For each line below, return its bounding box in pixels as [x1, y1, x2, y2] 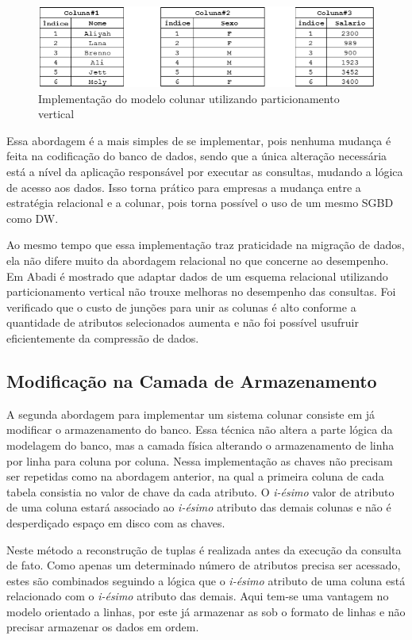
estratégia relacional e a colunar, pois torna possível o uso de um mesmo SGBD [6, 194, 394, 211]
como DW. [6, 209, 59, 226]
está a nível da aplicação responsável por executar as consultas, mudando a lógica [6, 163, 403, 180]
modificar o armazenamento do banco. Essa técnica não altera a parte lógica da [6, 421, 393, 438]
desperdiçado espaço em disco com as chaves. [6, 514, 225, 531]
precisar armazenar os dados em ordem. [6, 619, 199, 635]
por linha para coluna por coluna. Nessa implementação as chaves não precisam [6, 452, 393, 469]
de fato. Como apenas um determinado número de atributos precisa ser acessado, [6, 557, 401, 573]
